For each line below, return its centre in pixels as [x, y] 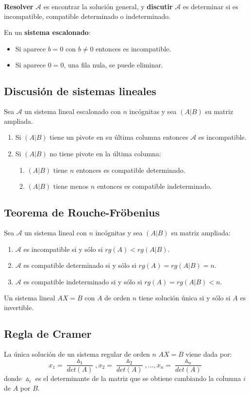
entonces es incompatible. [133, 48]
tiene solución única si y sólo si [184, 298]
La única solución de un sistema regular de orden [77, 354]
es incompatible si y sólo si [63, 249]
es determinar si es [210, 6]
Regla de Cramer [48, 333]
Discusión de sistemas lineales [80, 91]
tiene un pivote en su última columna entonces [119, 137]
